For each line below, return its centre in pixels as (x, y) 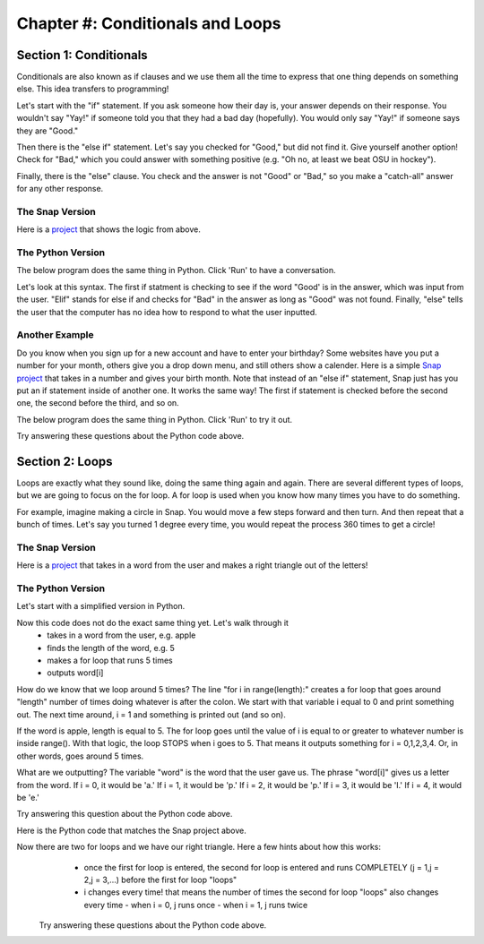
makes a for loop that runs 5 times (110, 661)
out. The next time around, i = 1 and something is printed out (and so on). (151, 714)
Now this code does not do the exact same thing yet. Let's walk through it (152, 622)
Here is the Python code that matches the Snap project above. (131, 830)
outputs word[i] (75, 673)
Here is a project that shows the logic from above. (108, 229)
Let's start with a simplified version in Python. (101, 606)
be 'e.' (28, 797)
